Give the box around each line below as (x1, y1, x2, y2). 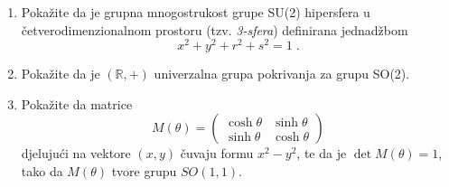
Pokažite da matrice (21, 94, 133, 113)
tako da (21, 162, 63, 181)
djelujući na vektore (21, 144, 131, 163)
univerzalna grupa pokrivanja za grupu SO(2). (154, 64, 410, 83)
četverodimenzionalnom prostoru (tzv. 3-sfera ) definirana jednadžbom (21, 20, 408, 39)
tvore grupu (111, 162, 177, 181)
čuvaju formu (180, 144, 254, 163)
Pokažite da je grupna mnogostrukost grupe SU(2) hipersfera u (21, 3, 370, 21)
